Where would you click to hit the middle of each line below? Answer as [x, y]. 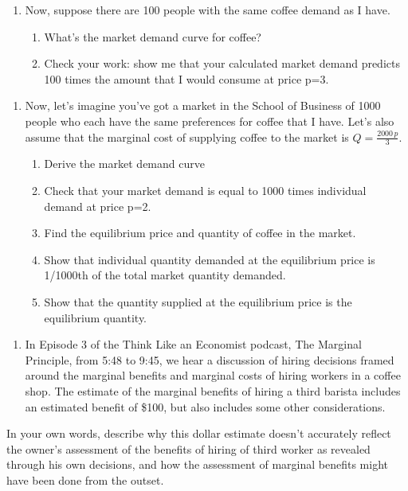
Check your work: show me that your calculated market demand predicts [222, 63]
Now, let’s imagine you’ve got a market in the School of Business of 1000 [203, 105]
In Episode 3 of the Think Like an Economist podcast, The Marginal [193, 344]
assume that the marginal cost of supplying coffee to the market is [187, 136]
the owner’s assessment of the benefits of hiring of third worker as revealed [188, 448]
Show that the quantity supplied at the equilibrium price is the [198, 301]
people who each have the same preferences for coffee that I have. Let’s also [210, 121]
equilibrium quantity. [96, 317]
